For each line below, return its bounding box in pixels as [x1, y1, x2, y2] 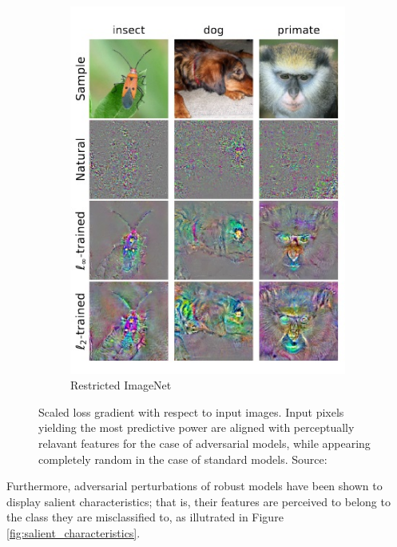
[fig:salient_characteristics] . [6, 524, 141, 541]
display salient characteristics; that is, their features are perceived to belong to [6, 493, 391, 509]
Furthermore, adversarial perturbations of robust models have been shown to [6, 477, 383, 494]
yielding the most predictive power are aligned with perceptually [38, 419, 355, 436]
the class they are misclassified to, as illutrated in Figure [6, 509, 284, 525]
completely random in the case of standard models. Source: [38, 450, 328, 467]
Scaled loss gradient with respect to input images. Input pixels [38, 403, 344, 420]
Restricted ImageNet [70, 377, 172, 393]
